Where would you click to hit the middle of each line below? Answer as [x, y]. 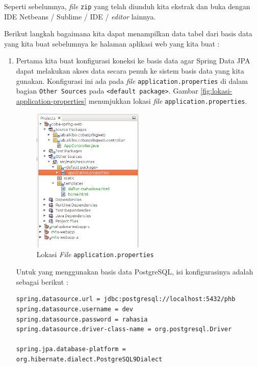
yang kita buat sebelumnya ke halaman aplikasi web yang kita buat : [112, 43]
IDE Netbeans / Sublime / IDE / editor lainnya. [80, 16]
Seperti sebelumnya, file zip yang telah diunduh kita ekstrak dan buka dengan [127, 6]
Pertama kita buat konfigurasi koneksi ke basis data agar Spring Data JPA [133, 61]
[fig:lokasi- [216, 91]
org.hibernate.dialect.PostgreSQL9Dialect [89, 359]
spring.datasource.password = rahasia [82, 319]
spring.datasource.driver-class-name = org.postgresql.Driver [124, 329]
